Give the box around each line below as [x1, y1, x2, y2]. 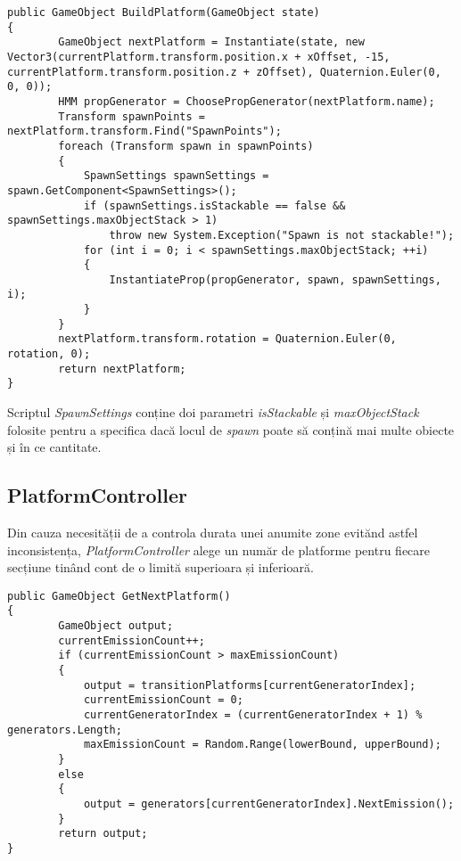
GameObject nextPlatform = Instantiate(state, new [58, 36, 365, 49]
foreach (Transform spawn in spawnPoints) [58, 139, 314, 152]
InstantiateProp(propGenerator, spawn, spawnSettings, [109, 273, 441, 286]
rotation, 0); [7, 348, 91, 361]
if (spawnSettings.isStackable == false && [83, 199, 346, 212]
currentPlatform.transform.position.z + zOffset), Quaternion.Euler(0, [7, 65, 441, 78]
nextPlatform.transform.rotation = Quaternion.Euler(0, [58, 332, 397, 346]
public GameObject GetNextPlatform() [7, 589, 231, 603]
